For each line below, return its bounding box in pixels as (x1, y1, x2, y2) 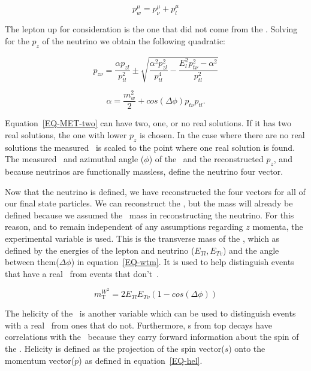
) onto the (228, 342, 265, 355)
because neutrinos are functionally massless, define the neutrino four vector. (5, 165, 283, 178)
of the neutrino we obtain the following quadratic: (42, 34, 225, 47)
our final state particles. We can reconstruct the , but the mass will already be (5, 197, 293, 209)
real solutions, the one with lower (5, 128, 127, 141)
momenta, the (252, 220, 303, 233)
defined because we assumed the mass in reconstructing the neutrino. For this (5, 208, 294, 221)
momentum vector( (5, 354, 75, 366)
